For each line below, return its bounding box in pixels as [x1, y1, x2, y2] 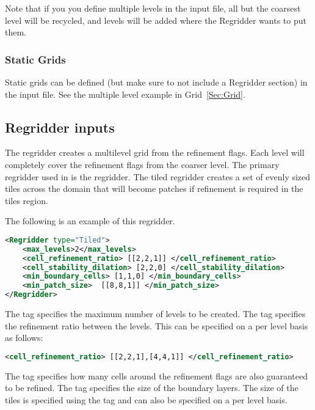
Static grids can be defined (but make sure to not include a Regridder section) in [5, 76, 308, 88]
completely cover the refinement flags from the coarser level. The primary [5, 158, 280, 170]
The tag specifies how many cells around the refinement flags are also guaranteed [5, 369, 308, 382]
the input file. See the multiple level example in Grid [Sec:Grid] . [5, 87, 245, 100]
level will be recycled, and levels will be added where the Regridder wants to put [5, 13, 306, 26]
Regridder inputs [5, 117, 115, 136]
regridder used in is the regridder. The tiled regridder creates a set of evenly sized [5, 170, 311, 183]
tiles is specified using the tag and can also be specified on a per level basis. [5, 393, 288, 406]
